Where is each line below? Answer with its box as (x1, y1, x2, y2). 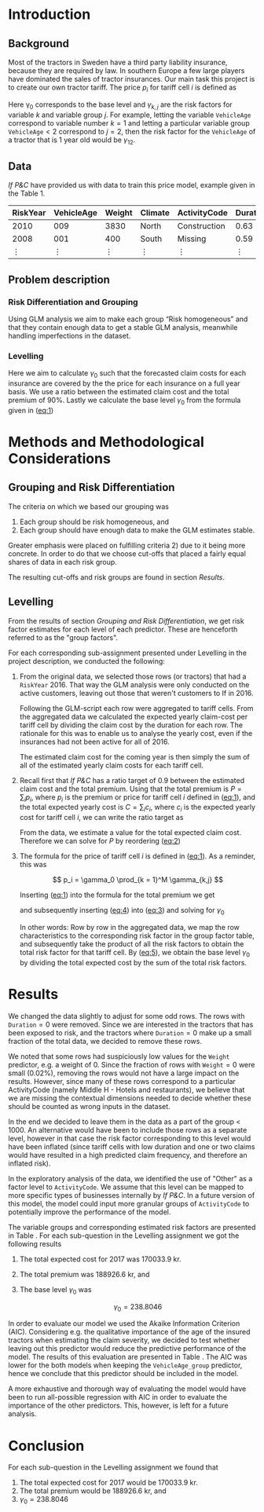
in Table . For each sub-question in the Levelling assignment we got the (8, 1231, 240, 1240)
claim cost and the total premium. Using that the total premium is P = (19, 784, 242, 793)
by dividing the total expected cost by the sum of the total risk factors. (19, 957, 247, 967)
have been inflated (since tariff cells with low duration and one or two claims (8, 1141, 255, 1151)
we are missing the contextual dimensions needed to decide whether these (8, 1093, 251, 1103)
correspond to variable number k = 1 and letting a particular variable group (8, 118, 250, 127)
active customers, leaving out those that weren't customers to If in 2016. (19, 688, 254, 697)
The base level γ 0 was (19, 1284, 92, 1296)
